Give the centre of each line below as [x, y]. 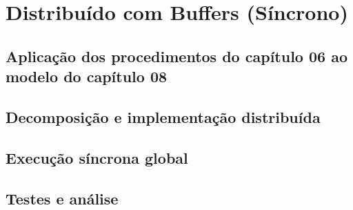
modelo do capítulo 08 [87, 76]
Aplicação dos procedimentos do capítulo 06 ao [176, 56]
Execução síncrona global [97, 157]
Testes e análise [62, 198]
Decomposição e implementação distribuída [163, 116]
